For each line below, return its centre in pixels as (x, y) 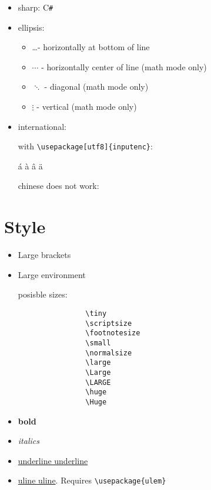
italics (29, 441)
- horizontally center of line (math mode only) (124, 66)
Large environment (52, 274)
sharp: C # (36, 7)
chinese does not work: (58, 186)
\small (98, 343)
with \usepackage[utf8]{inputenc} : (85, 146)
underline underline (53, 460)
